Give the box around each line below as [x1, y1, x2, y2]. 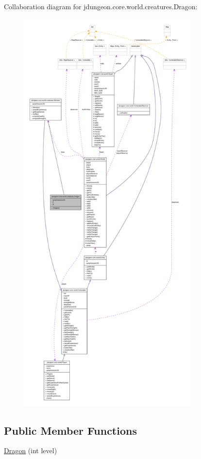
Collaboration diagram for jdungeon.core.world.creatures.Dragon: [4, 1, 198, 11]
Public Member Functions [4, 423, 137, 438]
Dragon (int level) [4, 445, 57, 456]
